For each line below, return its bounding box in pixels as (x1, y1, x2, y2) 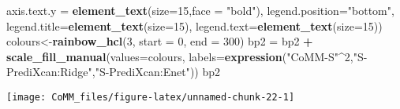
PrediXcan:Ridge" (6, 64, 92, 80)
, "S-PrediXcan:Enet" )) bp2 (92, 64, 220, 80)
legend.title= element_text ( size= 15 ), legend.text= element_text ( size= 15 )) (6, 17, 383, 34)
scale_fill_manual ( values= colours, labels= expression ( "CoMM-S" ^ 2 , (6, 48, 353, 64)
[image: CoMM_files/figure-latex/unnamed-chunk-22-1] (6, 91, 295, 103)
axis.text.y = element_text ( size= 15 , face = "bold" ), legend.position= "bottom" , (6, 2, 394, 18)
